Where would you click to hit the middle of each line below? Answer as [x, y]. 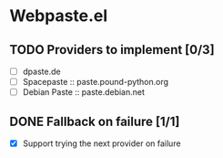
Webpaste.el [59, 16]
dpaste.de [41, 71]
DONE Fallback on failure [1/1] [95, 121]
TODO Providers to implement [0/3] [112, 50]
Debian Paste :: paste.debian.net [84, 92]
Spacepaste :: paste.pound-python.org [96, 82]
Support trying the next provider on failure [101, 143]
